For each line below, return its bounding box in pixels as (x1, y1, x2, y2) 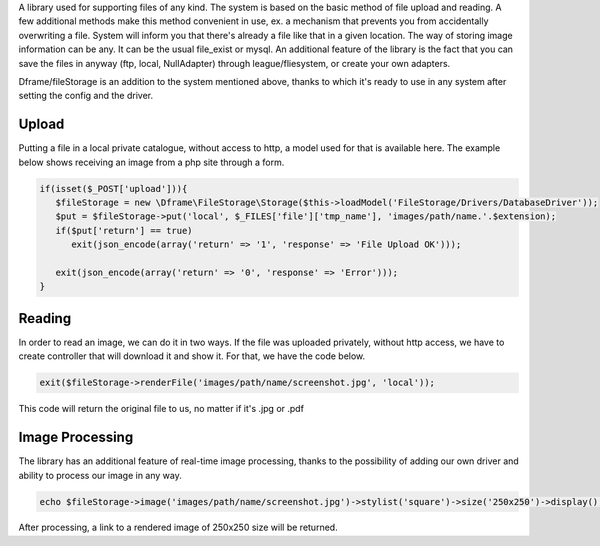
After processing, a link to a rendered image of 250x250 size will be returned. (18, 521, 339, 534)
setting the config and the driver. (18, 90, 154, 102)
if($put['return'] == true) (55, 225, 194, 236)
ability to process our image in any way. (18, 469, 182, 481)
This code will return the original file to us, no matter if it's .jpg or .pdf (18, 403, 305, 415)
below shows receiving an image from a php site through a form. (18, 156, 285, 168)
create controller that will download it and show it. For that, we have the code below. (18, 350, 366, 362)
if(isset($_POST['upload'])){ (39, 183, 188, 194)
